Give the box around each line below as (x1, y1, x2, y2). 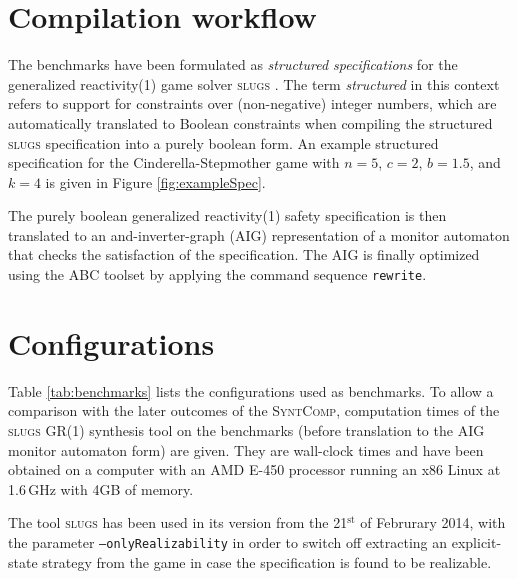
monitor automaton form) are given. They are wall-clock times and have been (8, 439, 484, 460)
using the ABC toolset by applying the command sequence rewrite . (8, 264, 427, 285)
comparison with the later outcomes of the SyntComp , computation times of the (8, 400, 500, 421)
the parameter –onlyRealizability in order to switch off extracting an (8, 532, 448, 552)
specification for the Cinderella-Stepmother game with (8, 152, 340, 173)
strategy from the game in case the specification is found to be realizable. (42, 551, 492, 572)
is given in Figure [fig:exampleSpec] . (45, 171, 266, 192)
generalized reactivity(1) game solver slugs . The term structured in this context (8, 73, 500, 94)
